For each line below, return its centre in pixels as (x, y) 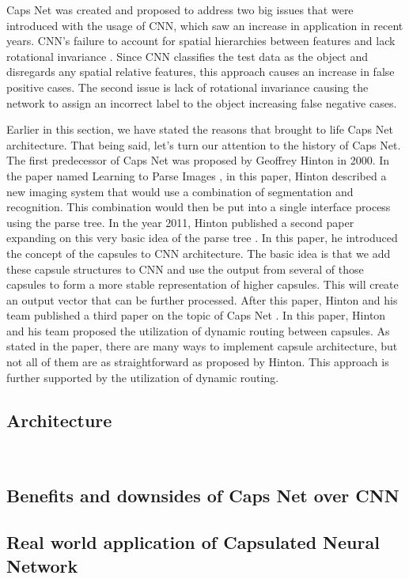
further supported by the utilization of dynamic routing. (143, 377)
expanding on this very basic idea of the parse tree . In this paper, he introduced (202, 238)
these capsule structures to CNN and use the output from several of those (185, 269)
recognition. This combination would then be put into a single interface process (199, 207)
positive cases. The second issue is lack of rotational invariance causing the (187, 87)
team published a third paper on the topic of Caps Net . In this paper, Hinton (196, 315)
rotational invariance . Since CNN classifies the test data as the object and (187, 56)
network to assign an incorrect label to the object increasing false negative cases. (202, 102)
